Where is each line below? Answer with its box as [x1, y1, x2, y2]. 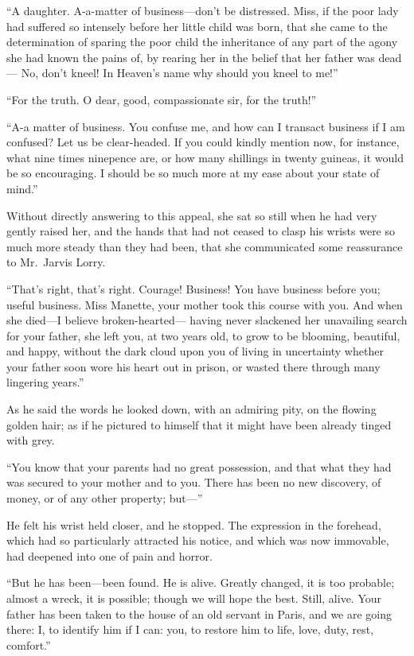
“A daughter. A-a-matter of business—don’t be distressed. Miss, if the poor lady [6, 2, 399, 18]
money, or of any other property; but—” [6, 490, 203, 507]
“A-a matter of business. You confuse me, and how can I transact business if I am [6, 118, 405, 134]
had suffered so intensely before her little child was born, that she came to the [6, 17, 388, 34]
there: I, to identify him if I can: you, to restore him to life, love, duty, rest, [6, 621, 374, 638]
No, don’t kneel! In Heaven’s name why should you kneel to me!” [21, 64, 338, 81]
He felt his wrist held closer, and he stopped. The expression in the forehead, [6, 516, 381, 533]
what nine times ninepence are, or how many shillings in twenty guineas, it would [6, 149, 404, 165]
